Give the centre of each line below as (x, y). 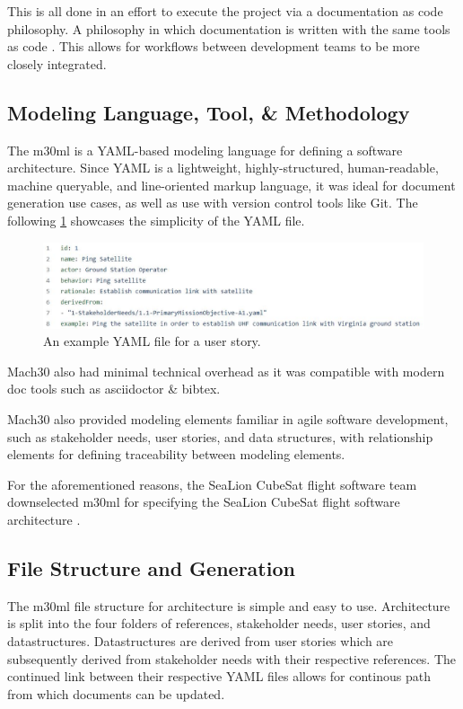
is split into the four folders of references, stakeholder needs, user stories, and (219, 623)
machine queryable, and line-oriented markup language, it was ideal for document (231, 185)
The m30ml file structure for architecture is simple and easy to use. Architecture (229, 605)
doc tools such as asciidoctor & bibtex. (114, 389)
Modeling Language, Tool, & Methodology (209, 112)
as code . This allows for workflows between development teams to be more (214, 46)
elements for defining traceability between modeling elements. (176, 454)
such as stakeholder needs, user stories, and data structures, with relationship (220, 436)
